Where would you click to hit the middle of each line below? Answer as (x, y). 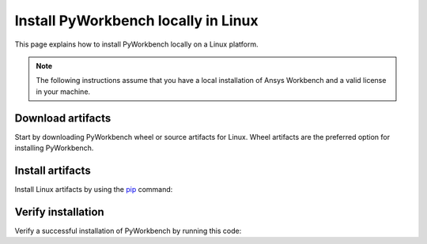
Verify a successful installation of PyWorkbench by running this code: (128, 231)
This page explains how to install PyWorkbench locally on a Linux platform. (136, 44)
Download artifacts (63, 118)
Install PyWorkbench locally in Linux (136, 21)
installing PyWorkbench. (54, 148)
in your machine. (63, 92)
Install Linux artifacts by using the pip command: (94, 189)
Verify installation (59, 212)
